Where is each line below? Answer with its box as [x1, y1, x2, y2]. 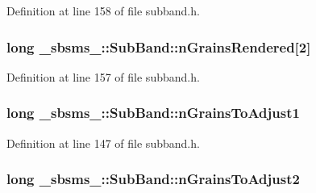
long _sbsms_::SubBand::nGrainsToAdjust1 [6, 103, 300, 123]
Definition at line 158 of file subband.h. [6, 2, 200, 19]
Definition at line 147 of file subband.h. [6, 134, 200, 151]
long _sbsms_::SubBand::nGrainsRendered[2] [6, 36, 311, 57]
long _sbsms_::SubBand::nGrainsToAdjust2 [6, 169, 300, 189]
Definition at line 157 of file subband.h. [6, 68, 200, 85]
